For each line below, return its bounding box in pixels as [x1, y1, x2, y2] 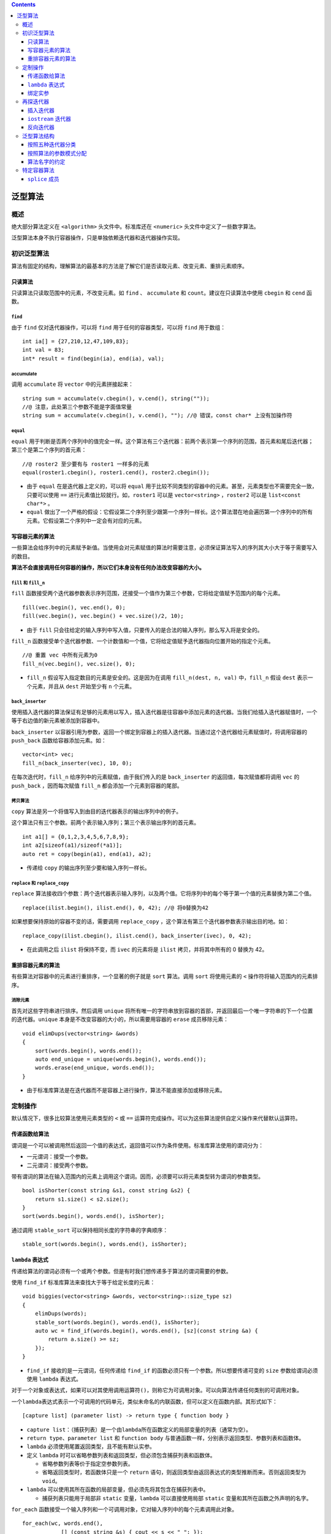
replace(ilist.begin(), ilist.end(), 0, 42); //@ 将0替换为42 [22, 904, 208, 911]
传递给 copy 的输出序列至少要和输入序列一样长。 [26, 864, 150, 871]
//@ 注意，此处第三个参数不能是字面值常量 [22, 403, 132, 410]
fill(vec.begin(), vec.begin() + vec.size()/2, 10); [22, 612, 184, 620]
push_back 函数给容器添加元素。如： [11, 737, 107, 744]
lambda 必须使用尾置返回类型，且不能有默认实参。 [26, 1443, 156, 1451]
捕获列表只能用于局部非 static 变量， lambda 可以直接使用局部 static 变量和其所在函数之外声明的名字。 [42, 1494, 312, 1501]
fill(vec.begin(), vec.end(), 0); [22, 604, 126, 611]
